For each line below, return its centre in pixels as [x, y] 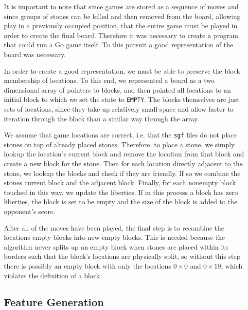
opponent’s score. [30, 211]
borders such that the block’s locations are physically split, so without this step [122, 256]
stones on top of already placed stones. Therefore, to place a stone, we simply [119, 144]
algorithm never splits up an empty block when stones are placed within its [116, 246]
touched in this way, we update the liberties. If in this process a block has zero [121, 192]
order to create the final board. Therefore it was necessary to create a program [121, 35]
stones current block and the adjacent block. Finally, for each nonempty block [120, 183]
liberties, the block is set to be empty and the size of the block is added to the [121, 202]
